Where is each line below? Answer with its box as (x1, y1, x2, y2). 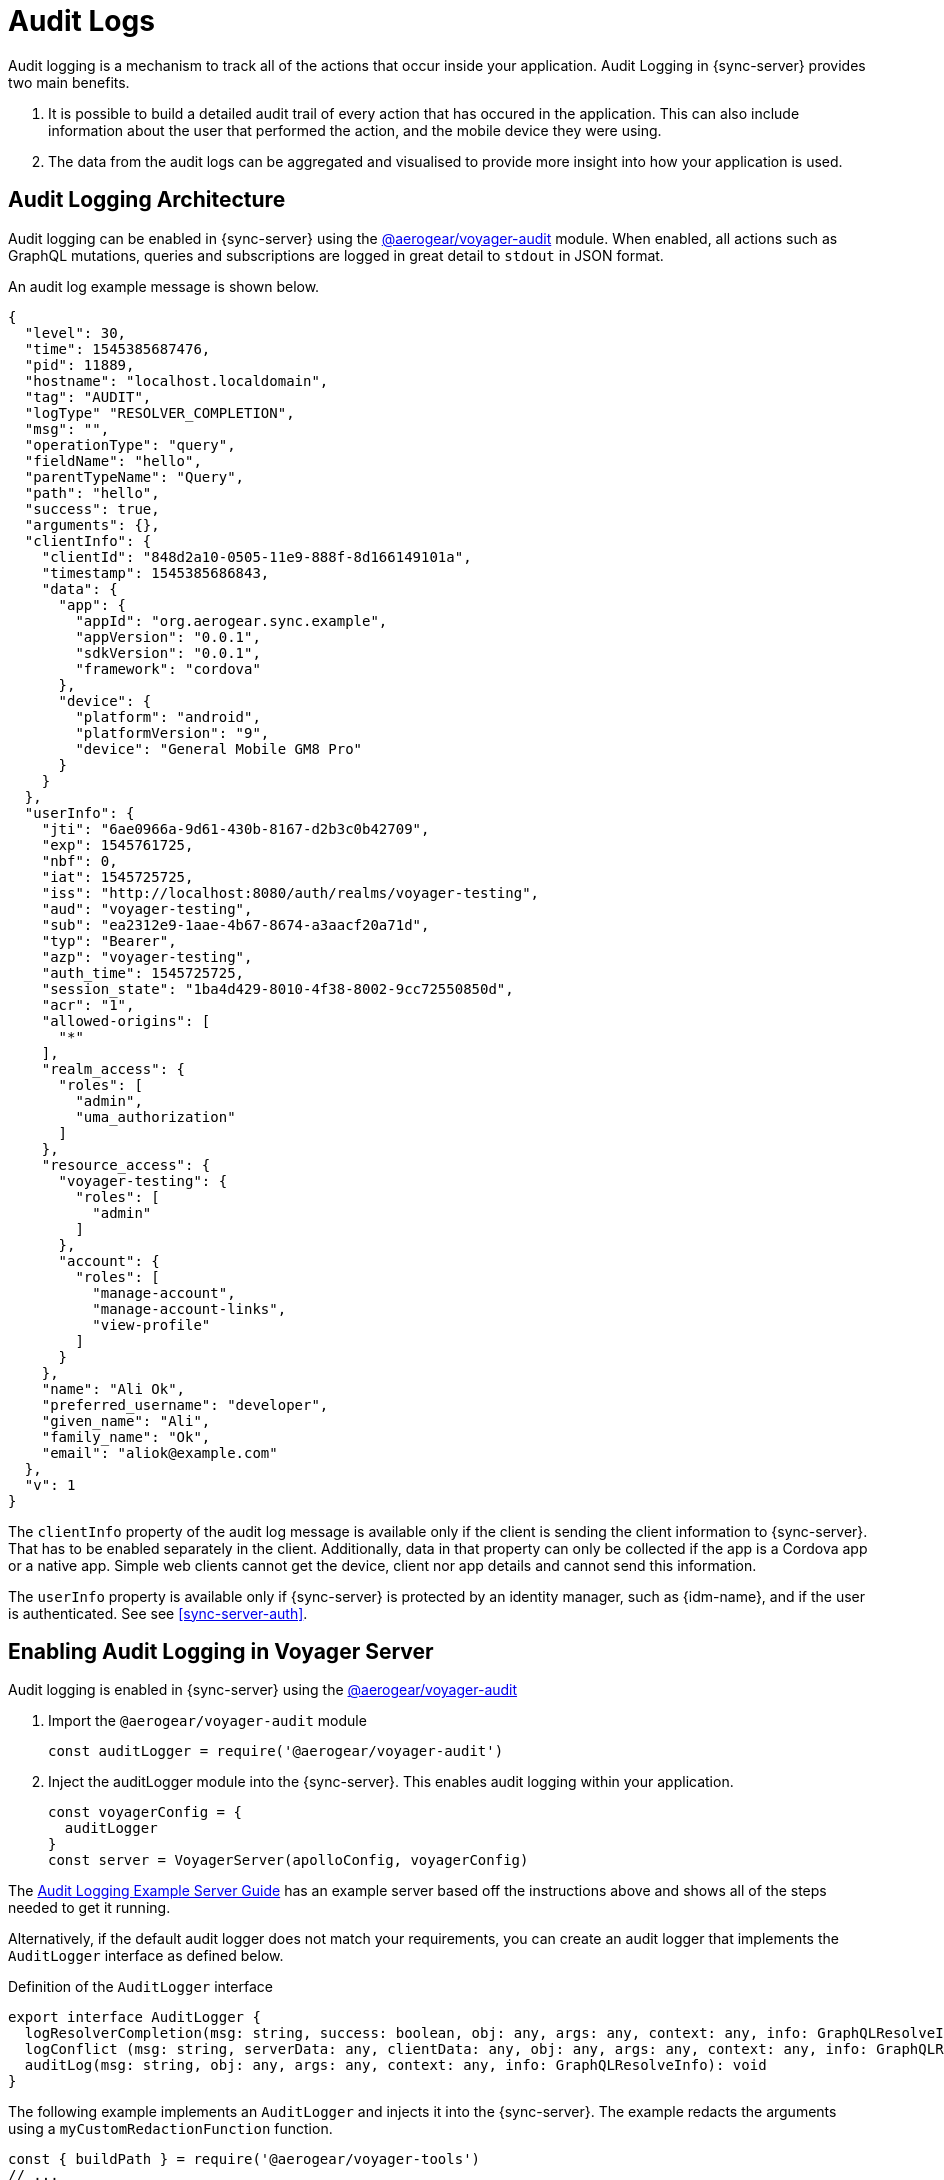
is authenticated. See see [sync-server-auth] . (8, 1604, 308, 1622)
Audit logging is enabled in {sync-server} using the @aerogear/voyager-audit (8, 1681, 518, 1699)
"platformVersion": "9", (75, 724, 270, 741)
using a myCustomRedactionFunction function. (8, 2120, 333, 2138)
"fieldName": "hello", (24, 452, 202, 469)
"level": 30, (24, 324, 127, 341)
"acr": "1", (41, 996, 135, 1013)
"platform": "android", (75, 708, 261, 725)
